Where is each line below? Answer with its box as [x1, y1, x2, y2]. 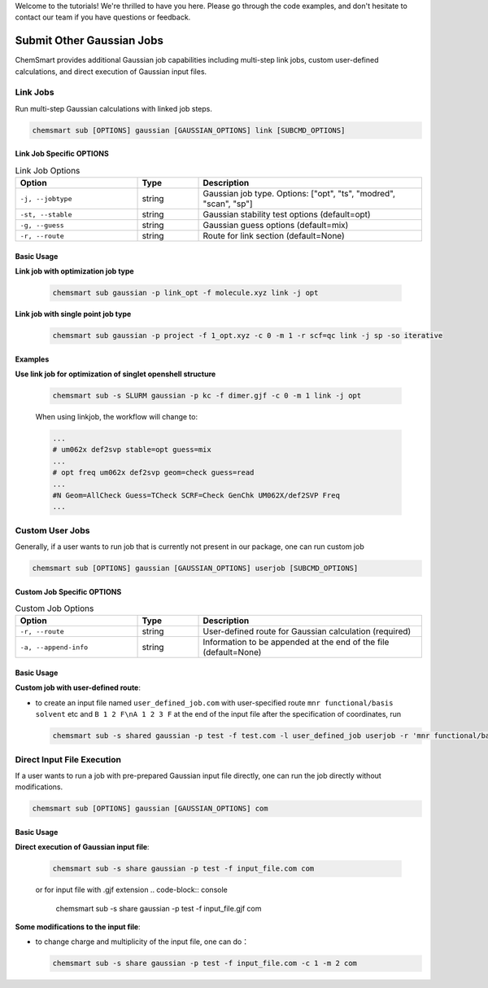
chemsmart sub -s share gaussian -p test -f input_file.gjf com [55, 903, 262, 913]
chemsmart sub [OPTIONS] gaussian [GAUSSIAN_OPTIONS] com [32, 804, 268, 814]
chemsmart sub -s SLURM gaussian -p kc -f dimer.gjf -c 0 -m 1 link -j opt [52, 391, 362, 401]
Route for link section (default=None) [203, 231, 345, 242]
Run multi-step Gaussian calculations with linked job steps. [15, 103, 213, 113]
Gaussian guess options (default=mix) [203, 220, 349, 231]
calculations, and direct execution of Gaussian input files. [15, 66, 207, 77]
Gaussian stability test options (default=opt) [203, 209, 371, 220]
